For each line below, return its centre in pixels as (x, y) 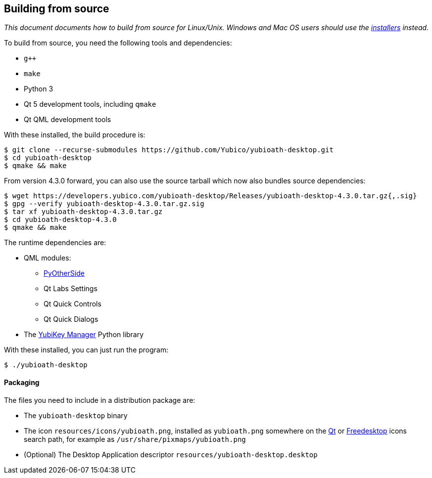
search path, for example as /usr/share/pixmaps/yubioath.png (135, 439)
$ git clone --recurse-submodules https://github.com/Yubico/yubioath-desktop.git (169, 150)
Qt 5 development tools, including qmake (90, 104)
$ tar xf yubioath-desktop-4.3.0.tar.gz (83, 212)
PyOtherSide (64, 273)
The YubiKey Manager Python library (84, 335)
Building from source (57, 9)
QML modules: (48, 258)
